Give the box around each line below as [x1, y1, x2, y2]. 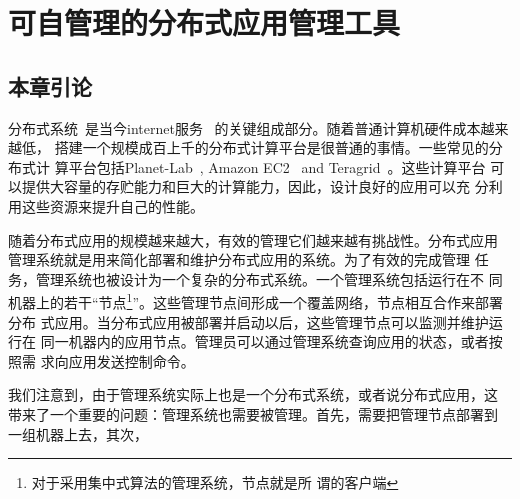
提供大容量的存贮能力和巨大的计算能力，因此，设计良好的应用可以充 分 [21, 176, 489, 197]
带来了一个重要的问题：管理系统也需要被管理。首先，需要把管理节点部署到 [8, 403, 498, 424]
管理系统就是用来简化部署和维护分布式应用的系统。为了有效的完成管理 [8, 249, 470, 270]
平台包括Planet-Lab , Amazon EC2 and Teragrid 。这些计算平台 [68, 156, 486, 177]
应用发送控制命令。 [68, 350, 195, 371]
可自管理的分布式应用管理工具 [8, 2, 401, 43]
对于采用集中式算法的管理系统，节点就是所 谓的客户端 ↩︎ [31, 472, 399, 493]
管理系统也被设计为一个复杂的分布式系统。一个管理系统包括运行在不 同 [35, 268, 503, 289]
